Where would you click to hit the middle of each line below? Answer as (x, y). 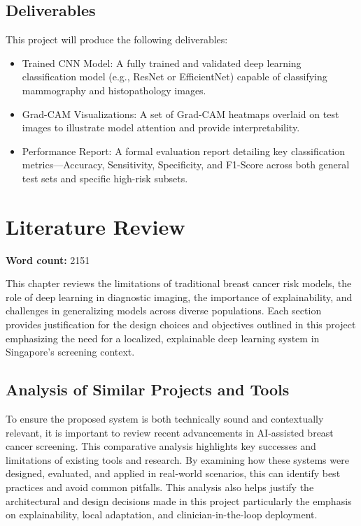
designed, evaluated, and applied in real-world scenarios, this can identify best (173, 473)
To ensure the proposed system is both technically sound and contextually (165, 419)
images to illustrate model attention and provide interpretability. (161, 127)
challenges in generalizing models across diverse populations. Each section (164, 311)
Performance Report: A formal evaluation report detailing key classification (184, 151)
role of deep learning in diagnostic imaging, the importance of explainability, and (179, 297)
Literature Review (95, 226)
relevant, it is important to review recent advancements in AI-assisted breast (170, 432)
